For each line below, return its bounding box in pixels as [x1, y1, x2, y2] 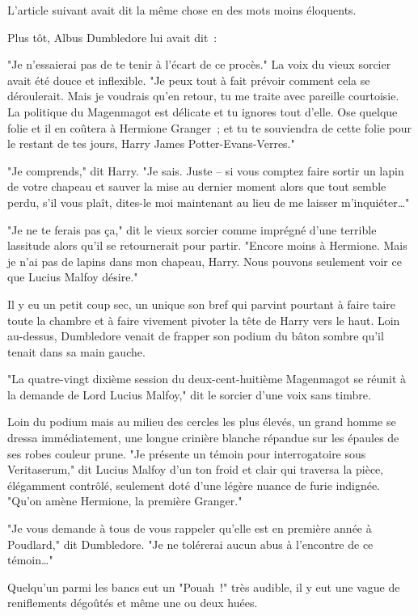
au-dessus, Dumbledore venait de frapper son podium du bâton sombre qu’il [7, 327, 384, 344]
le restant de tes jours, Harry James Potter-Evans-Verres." [7, 135, 295, 152]
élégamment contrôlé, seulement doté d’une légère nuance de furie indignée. [7, 476, 380, 493]
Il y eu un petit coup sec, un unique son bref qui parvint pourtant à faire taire [7, 295, 395, 312]
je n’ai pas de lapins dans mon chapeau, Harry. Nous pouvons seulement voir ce [7, 252, 402, 269]
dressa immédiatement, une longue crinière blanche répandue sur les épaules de [7, 429, 399, 446]
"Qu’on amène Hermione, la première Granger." [7, 492, 243, 509]
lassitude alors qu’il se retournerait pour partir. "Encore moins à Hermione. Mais [7, 237, 407, 254]
